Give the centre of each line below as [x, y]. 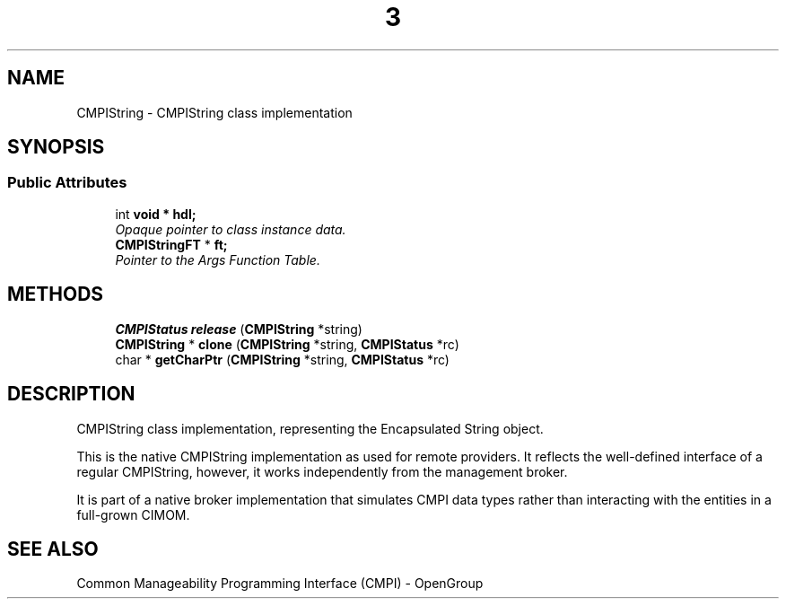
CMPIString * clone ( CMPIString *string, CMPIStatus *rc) [287, 344]
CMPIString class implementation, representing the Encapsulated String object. [310, 428]
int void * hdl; [156, 214]
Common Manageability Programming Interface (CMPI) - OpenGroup [280, 584]
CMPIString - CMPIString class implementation [214, 112]
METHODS [56, 294]
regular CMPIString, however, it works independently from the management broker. [322, 471]
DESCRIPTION [71, 394]
